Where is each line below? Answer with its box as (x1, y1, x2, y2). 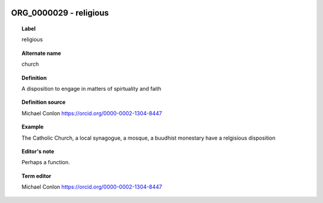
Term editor (22, 172, 51, 179)
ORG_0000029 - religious (11, 8, 109, 18)
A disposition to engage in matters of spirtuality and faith (22, 85, 161, 92)
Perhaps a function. (22, 159, 70, 166)
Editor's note (22, 147, 54, 155)
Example (22, 123, 44, 131)
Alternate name (22, 50, 62, 57)
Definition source (22, 99, 66, 106)
